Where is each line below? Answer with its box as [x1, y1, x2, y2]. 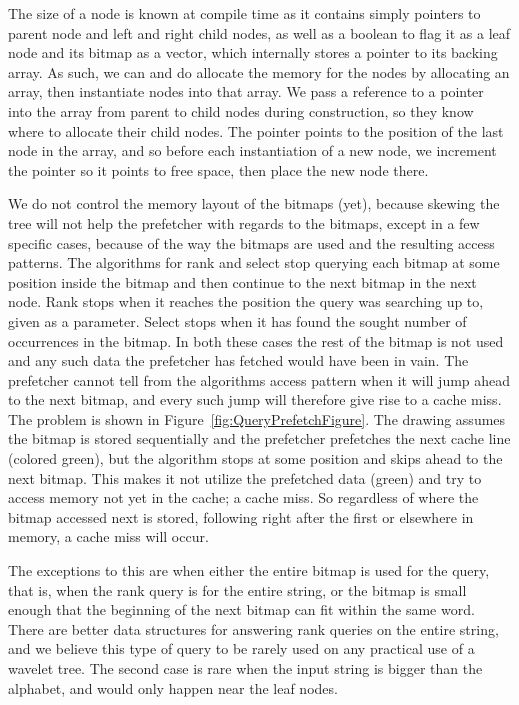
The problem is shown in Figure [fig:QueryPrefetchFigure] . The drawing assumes [8, 408, 506, 429]
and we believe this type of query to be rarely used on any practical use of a [8, 638, 475, 659]
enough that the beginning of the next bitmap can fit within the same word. [8, 599, 475, 620]
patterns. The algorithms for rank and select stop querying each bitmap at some [8, 252, 500, 273]
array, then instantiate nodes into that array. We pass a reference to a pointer [8, 81, 484, 102]
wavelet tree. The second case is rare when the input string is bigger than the [8, 658, 483, 678]
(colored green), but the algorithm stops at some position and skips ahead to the [8, 448, 503, 469]
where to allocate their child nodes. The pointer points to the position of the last [8, 120, 504, 141]
